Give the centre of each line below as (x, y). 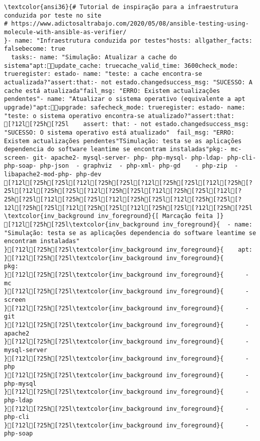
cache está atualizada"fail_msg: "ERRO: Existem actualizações (112, 91)
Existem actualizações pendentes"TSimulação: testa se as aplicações (123, 141)
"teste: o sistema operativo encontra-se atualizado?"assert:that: (119, 116)
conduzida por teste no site (53, 15)
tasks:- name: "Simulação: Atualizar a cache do (94, 57)
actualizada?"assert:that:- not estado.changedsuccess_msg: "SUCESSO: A (128, 82)
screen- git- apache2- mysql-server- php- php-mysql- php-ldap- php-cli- (130, 157)
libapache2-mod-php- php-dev (53, 175)
